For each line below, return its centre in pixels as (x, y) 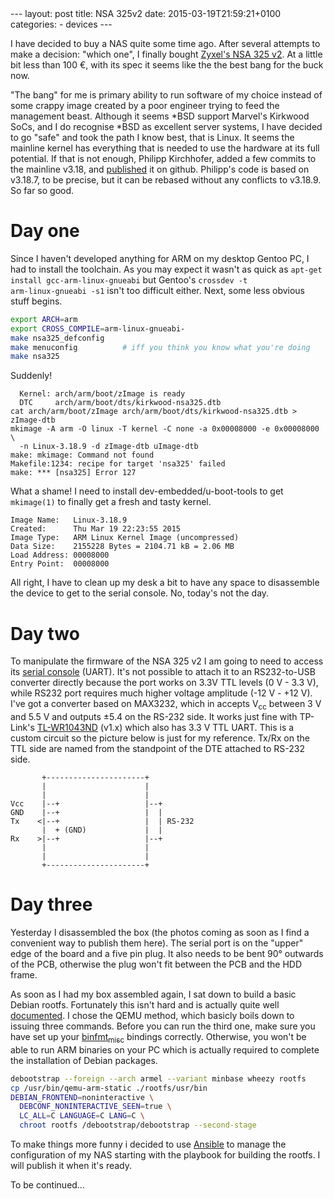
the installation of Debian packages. (84, 1060)
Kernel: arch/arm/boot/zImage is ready (102, 394)
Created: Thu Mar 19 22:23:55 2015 (96, 529)
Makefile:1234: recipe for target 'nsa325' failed (118, 464)
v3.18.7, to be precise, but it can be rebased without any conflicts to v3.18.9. (166, 180)
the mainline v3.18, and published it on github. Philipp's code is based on (160, 169)
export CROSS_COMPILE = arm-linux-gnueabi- (98, 328)
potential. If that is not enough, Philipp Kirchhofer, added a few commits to (163, 158)
